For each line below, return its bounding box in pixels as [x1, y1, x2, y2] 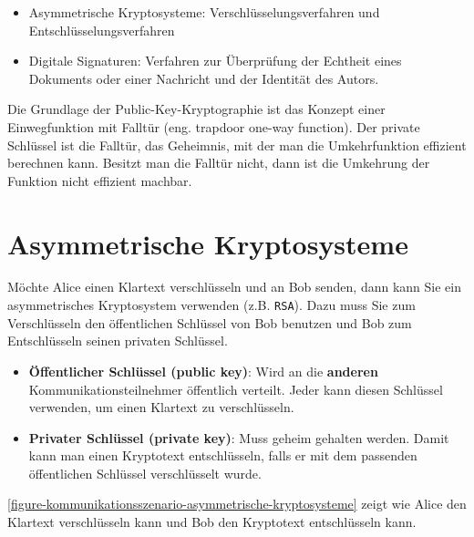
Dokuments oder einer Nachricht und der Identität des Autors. [28, 68, 379, 88]
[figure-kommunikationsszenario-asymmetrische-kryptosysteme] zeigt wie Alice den [7, 494, 467, 513]
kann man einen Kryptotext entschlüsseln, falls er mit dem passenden [28, 446, 417, 465]
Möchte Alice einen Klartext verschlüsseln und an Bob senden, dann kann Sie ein [7, 277, 461, 296]
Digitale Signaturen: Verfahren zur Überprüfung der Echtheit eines [28, 51, 402, 70]
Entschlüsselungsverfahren [28, 20, 175, 39]
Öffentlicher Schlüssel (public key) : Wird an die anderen [28, 361, 378, 380]
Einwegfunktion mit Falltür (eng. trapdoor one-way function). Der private [7, 117, 420, 136]
